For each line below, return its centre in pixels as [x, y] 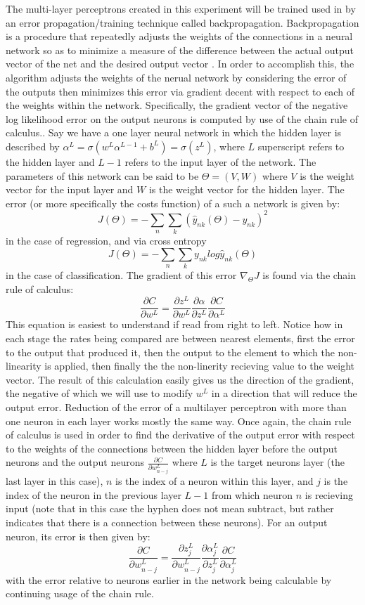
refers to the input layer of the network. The [220, 161]
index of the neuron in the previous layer [94, 494]
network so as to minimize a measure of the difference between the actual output [180, 50]
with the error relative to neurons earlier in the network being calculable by [169, 579]
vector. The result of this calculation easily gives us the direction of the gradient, [180, 379]
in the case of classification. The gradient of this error [121, 275]
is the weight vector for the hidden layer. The [246, 189]
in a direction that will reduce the [284, 393]
